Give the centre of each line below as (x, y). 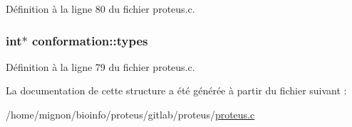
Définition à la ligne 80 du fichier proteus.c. (100, 9)
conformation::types (90, 40)
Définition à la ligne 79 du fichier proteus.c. (100, 66)
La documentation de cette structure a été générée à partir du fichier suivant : (176, 90)
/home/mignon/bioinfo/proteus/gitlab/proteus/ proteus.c (130, 114)
